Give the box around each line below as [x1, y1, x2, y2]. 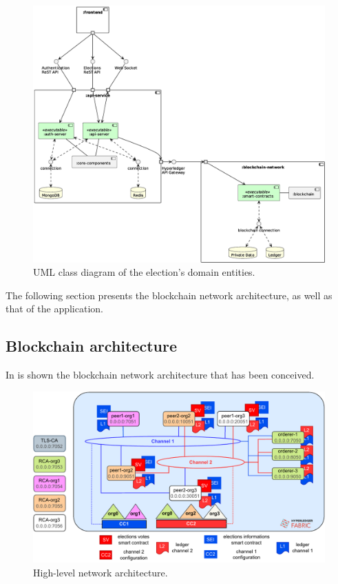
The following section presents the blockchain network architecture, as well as [6, 288, 332, 302]
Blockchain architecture [6, 335, 178, 356]
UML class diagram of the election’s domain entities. [33, 265, 255, 279]
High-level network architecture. [33, 565, 168, 579]
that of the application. [6, 301, 103, 316]
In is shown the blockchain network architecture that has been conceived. [6, 367, 315, 382]
